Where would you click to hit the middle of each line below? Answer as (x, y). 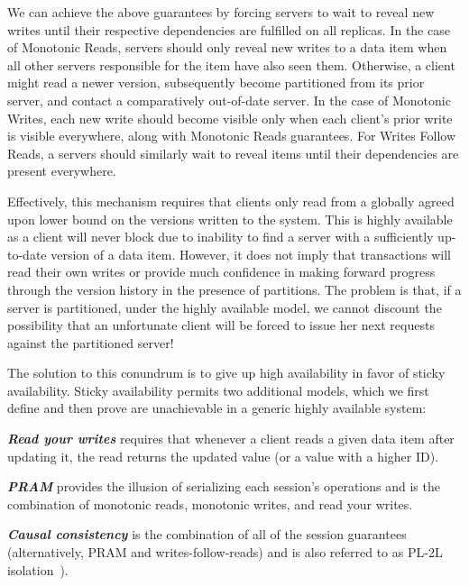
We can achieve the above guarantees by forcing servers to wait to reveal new (221, 12)
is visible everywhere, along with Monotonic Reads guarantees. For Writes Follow (231, 136)
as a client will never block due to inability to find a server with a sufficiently (221, 237)
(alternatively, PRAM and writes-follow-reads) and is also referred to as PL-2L (225, 552)
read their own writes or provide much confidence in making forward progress (221, 272)
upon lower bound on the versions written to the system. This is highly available (230, 219)
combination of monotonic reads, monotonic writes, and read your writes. (210, 504)
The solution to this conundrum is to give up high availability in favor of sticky (226, 373)
